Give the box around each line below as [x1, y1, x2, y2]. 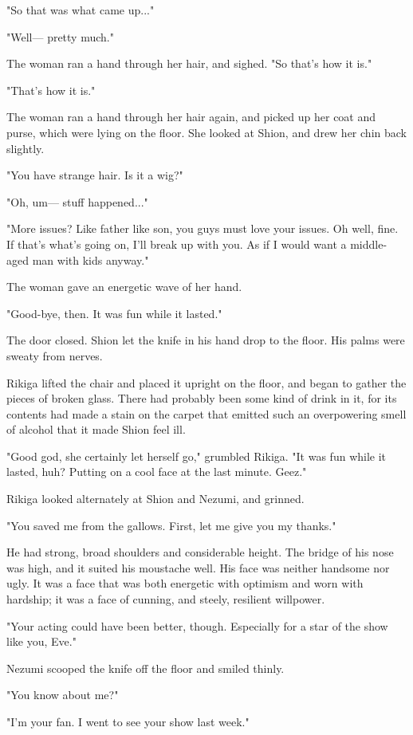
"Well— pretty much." [6, 28, 114, 45]
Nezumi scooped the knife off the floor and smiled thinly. [6, 659, 285, 676]
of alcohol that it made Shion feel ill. [6, 421, 186, 438]
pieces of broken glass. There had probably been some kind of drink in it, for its [6, 390, 397, 407]
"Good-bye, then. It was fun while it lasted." [6, 305, 222, 321]
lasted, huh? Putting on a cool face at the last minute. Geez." [6, 463, 307, 480]
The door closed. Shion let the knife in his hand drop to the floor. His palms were [6, 332, 405, 348]
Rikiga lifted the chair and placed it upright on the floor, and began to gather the [6, 374, 407, 391]
